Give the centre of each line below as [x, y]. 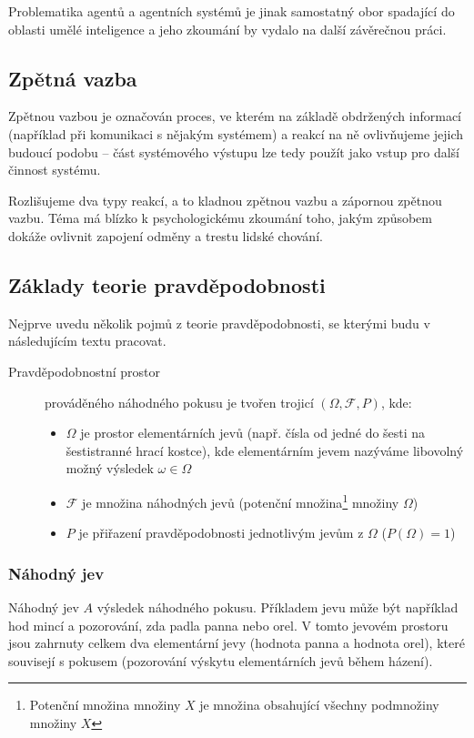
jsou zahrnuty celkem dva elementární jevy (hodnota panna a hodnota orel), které [237, 643]
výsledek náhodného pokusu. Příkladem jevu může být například [277, 607]
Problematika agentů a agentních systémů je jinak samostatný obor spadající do [232, 11]
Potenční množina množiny [105, 705]
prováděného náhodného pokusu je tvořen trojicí [179, 402]
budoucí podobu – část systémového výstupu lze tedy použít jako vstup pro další [234, 152]
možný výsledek [110, 468]
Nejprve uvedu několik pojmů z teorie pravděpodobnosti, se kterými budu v [219, 323]
